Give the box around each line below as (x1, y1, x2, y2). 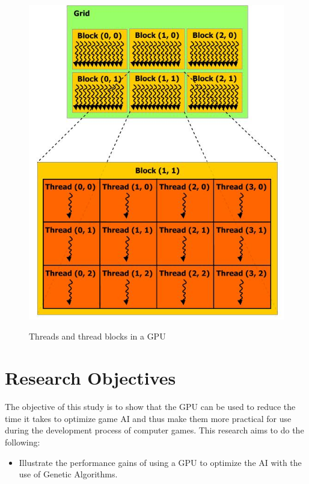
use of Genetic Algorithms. (19, 468, 118, 480)
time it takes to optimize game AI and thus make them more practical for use (5, 412, 292, 424)
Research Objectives (5, 365, 176, 390)
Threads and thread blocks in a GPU (29, 330, 166, 343)
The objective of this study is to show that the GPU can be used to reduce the (5, 400, 296, 413)
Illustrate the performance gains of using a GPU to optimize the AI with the (19, 456, 302, 468)
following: (5, 435, 40, 448)
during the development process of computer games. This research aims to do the (5, 424, 304, 436)
